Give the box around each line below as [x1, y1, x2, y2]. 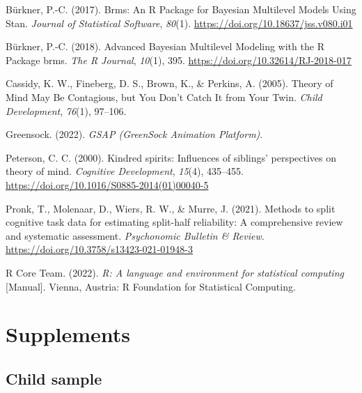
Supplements [6, 320, 131, 348]
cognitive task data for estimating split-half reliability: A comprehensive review [6, 215, 343, 229]
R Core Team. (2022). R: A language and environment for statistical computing [6, 265, 344, 279]
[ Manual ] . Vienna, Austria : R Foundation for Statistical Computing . [6, 279, 296, 293]
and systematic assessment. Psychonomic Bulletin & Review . [6, 228, 265, 242]
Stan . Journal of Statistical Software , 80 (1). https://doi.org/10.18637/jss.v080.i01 [6, 15, 353, 30]
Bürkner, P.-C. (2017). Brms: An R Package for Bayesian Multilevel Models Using [6, 2, 356, 16]
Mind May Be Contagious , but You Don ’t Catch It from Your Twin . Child [6, 89, 322, 104]
